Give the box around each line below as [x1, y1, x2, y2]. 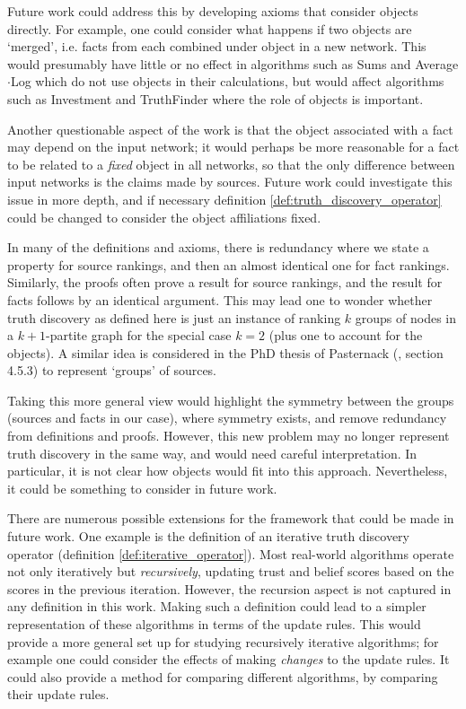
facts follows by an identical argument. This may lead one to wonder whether [7, 290, 433, 309]
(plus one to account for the [268, 326, 423, 345]
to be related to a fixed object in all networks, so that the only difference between [7, 154, 455, 173]
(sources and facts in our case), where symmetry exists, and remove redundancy [7, 408, 447, 427]
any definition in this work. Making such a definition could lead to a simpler [7, 597, 426, 616]
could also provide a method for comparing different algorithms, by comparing [7, 667, 438, 686]
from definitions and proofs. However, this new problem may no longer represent [7, 426, 450, 445]
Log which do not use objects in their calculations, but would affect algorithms [10, 72, 444, 91]
